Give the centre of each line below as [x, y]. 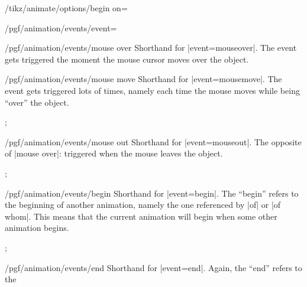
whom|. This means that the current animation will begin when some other [141, 216]
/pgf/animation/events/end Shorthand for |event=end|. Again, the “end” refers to [153, 267]
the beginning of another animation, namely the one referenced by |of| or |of [143, 205]
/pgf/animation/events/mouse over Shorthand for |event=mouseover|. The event [151, 48]
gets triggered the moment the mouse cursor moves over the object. [127, 59]
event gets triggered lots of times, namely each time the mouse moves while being [152, 90]
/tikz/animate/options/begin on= [66, 8]
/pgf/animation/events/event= [61, 27]
